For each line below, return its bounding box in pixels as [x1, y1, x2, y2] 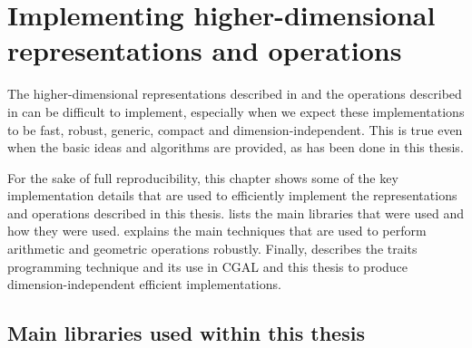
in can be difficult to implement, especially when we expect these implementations [7, 101, 465, 121]
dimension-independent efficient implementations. [7, 275, 281, 294]
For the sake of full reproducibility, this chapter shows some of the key [7, 168, 398, 187]
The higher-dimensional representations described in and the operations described [7, 84, 462, 103]
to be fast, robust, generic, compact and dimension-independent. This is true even [7, 120, 463, 139]
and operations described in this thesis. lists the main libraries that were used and [7, 203, 464, 222]
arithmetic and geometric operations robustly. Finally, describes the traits [7, 239, 418, 258]
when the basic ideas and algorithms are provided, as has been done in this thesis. [7, 138, 464, 157]
